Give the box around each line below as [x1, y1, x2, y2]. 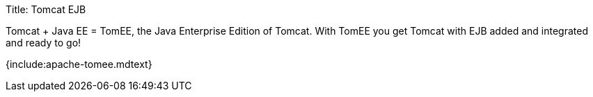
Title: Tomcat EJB [6, 3, 86, 15]
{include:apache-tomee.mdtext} [6, 58, 152, 70]
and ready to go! [6, 37, 81, 48]
